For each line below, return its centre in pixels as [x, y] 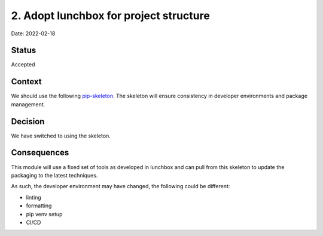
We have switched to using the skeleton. [61, 136]
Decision [28, 122]
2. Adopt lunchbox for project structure [111, 16]
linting [33, 197]
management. [28, 104]
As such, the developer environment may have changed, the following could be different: [121, 186]
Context [26, 82]
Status [24, 50]
